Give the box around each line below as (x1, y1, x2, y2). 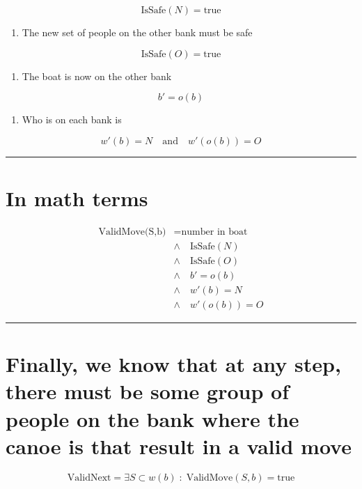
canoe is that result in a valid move (6, 431, 352, 460)
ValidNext (67, 472, 111, 483)
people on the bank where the (6, 404, 299, 433)
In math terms (6, 183, 148, 212)
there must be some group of (6, 377, 289, 405)
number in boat (181, 226, 248, 237)
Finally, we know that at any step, (6, 350, 341, 378)
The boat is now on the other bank (22, 68, 172, 83)
